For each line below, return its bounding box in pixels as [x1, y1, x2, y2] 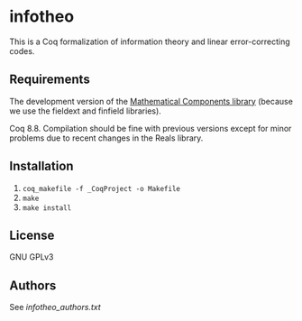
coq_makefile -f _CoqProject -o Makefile [22, 184, 180, 193]
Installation [9, 159, 74, 174]
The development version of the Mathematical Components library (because [9, 96, 293, 106]
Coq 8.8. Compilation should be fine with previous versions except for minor [9, 123, 292, 133]
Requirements [9, 72, 90, 87]
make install [22, 203, 72, 213]
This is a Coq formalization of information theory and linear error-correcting [9, 36, 290, 47]
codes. [9, 45, 35, 56]
